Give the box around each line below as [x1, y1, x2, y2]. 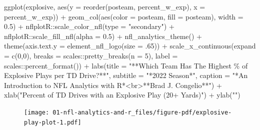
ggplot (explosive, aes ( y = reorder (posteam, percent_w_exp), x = [4, 1, 205, 11]
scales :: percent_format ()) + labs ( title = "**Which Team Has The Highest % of [4, 60, 248, 70]
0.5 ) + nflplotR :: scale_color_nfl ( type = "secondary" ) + [4, 21, 174, 31]
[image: [24, 108, 49, 116]
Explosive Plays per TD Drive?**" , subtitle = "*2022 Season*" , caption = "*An [4, 70, 248, 80]
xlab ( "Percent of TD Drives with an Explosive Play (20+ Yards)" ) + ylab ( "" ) [4, 89, 240, 100]
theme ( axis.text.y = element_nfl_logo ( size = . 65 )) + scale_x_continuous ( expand [4, 40, 256, 51]
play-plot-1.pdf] [24, 118, 81, 126]
